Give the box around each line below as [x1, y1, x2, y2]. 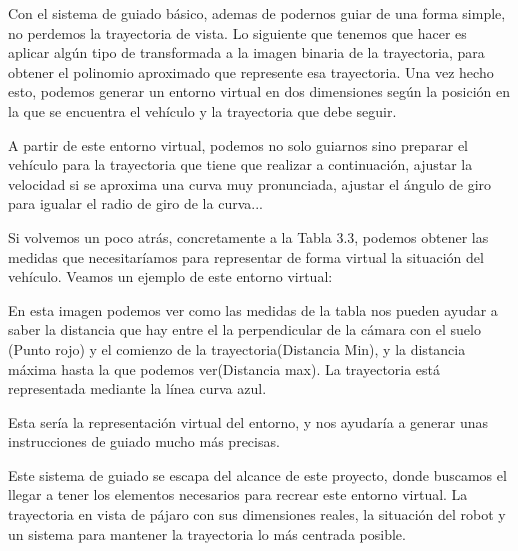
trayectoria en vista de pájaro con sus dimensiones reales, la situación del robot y [8, 504, 506, 525]
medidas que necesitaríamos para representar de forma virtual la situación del [8, 246, 484, 267]
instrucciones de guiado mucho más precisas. [8, 431, 280, 452]
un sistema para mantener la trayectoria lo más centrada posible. [8, 523, 406, 544]
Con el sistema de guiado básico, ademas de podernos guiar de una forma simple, [8, 3, 506, 23]
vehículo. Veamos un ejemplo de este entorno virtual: [8, 266, 333, 287]
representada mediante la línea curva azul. [8, 378, 267, 399]
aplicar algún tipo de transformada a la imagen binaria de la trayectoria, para [8, 42, 485, 63]
